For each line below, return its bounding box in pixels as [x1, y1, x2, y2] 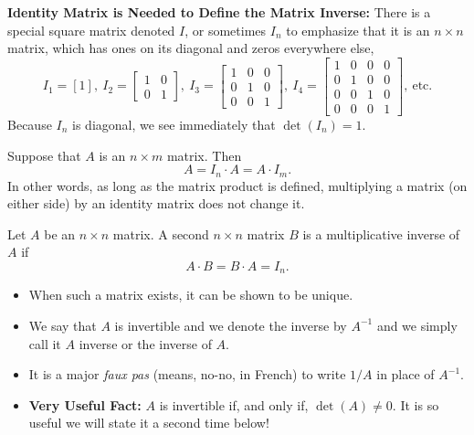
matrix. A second [112, 224, 209, 243]
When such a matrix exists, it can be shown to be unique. [28, 285, 353, 304]
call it [28, 334, 61, 353]
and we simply [376, 315, 458, 334]
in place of [376, 365, 435, 384]
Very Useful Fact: [28, 395, 142, 414]
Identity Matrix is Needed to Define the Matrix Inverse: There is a [7, 3, 431, 21]
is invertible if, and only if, [159, 395, 309, 414]
